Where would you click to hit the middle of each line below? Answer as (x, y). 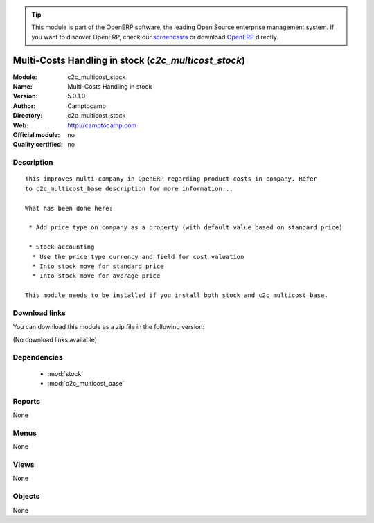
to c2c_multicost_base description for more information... (129, 188)
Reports (27, 401)
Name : (23, 87)
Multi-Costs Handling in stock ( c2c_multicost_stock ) (129, 60)
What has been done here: (69, 208)
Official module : (36, 135)
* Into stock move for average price (96, 276)
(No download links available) (55, 339)
